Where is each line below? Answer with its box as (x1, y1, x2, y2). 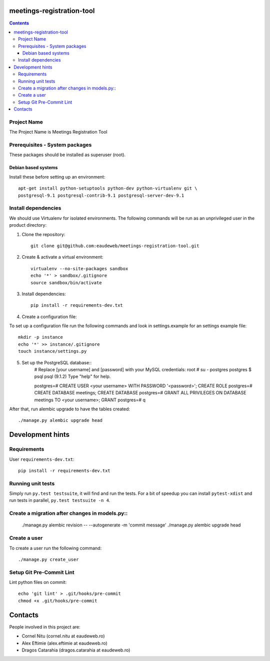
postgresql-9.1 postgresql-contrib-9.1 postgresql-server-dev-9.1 (18, 193, 184, 198)
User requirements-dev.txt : (9, 456, 74, 462)
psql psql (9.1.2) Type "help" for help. (34, 373, 111, 380)
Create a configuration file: (21, 313, 77, 320)
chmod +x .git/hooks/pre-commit (18, 598, 97, 603)
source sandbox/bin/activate (30, 280, 102, 285)
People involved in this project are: (9, 623, 81, 630)
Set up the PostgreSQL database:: (21, 359, 92, 365)
